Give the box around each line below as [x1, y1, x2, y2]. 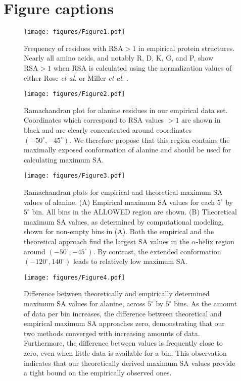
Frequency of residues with [24, 42, 107, 53]
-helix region [196, 236, 234, 246]
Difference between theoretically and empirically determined [24, 288, 210, 299]
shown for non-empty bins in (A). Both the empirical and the [24, 226, 214, 237]
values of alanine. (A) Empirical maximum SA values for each [24, 196, 215, 207]
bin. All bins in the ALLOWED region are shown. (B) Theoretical [32, 206, 237, 217]
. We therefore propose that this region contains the [69, 134, 230, 145]
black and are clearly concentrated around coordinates [24, 125, 192, 135]
